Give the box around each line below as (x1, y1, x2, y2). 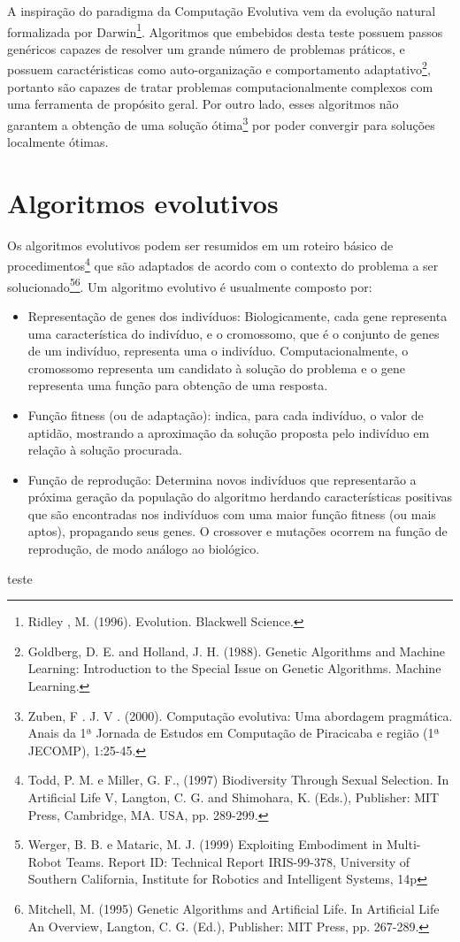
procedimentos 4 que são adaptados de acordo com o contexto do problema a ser (7, 254, 439, 275)
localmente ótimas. (7, 133, 109, 151)
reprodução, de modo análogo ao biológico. (27, 540, 260, 558)
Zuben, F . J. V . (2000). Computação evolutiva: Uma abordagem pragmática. (27, 706, 453, 724)
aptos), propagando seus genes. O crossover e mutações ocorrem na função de (27, 522, 448, 540)
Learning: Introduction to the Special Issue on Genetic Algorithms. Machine (27, 659, 441, 678)
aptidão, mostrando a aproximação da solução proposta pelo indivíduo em (27, 423, 430, 441)
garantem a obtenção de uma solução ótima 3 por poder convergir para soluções (7, 112, 435, 134)
